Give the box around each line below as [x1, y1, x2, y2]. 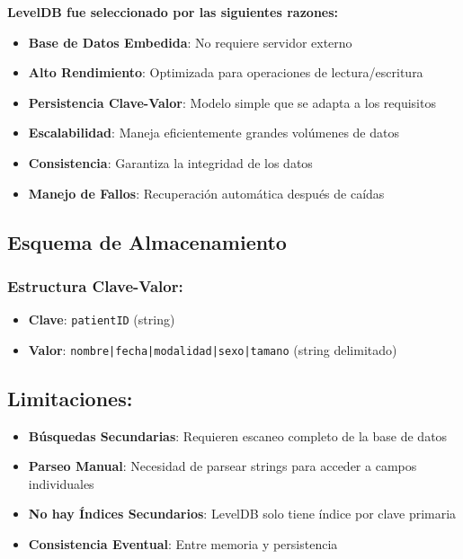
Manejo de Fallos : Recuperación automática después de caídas [28, 183, 385, 202]
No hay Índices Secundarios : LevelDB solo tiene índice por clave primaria [28, 504, 457, 523]
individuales [28, 474, 94, 492]
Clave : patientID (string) [28, 310, 175, 329]
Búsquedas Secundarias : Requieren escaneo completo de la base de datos [28, 426, 448, 445]
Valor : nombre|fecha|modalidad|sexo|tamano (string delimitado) [28, 340, 397, 359]
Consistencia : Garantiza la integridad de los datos [28, 153, 313, 172]
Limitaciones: [7, 384, 133, 412]
